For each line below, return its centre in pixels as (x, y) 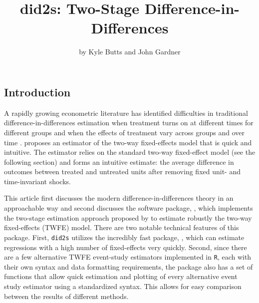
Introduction (37, 92)
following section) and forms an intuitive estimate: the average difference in (119, 161)
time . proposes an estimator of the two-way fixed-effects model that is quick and (128, 142)
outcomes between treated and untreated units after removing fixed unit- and (122, 171)
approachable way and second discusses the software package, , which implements (129, 208)
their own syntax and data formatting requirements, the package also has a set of (129, 266)
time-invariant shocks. (37, 181)
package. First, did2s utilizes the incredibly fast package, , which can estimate (124, 237)
